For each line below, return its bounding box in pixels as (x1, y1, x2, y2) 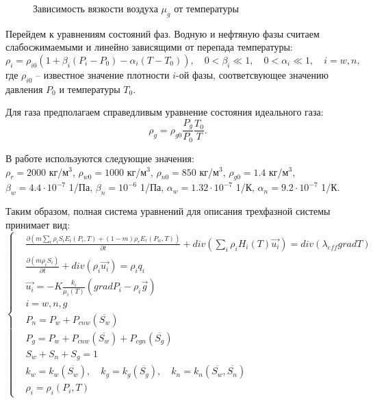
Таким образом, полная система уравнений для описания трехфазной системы (5, 204, 331, 218)
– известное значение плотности (36, 67, 170, 81)
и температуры (59, 81, 120, 96)
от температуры (174, 1, 239, 15)
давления (5, 81, 43, 96)
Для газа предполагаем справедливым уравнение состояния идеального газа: (5, 105, 324, 119)
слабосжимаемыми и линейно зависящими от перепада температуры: (5, 40, 293, 54)
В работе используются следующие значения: (5, 151, 194, 165)
